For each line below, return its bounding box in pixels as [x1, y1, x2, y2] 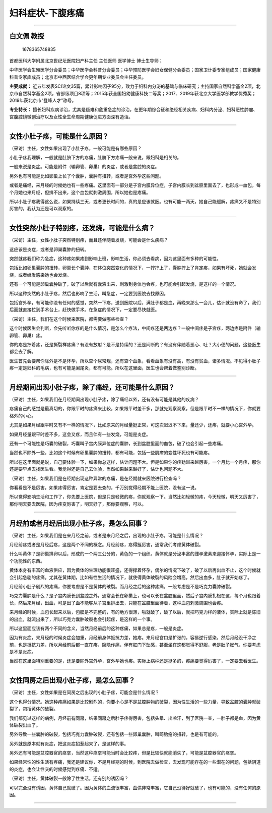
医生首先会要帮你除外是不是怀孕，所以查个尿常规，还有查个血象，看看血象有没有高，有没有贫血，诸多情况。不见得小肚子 [9, 358, 261, 364]
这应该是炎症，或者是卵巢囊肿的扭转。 [9, 246, 89, 252]
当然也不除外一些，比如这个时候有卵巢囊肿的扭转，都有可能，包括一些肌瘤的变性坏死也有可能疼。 [9, 450, 213, 456]
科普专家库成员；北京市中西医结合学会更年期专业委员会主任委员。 [9, 74, 146, 80]
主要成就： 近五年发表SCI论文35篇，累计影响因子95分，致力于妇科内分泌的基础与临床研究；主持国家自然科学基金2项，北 [9, 83, 261, 89]
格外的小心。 [9, 412, 36, 418]
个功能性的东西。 [9, 557, 45, 564]
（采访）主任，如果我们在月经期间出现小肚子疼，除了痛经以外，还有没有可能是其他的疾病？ [9, 396, 199, 402]
